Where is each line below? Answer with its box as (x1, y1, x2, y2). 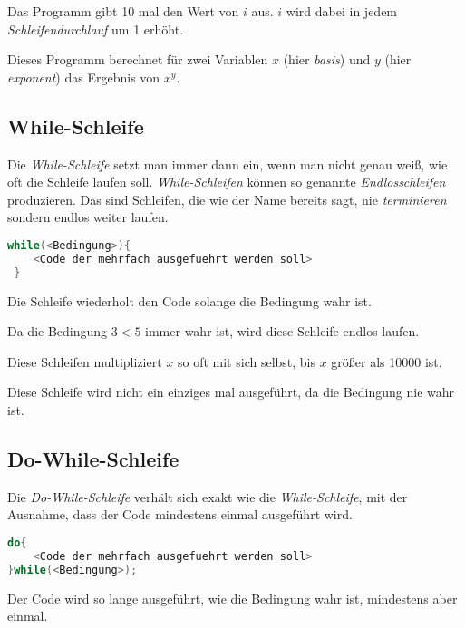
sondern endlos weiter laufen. (7, 208, 169, 227)
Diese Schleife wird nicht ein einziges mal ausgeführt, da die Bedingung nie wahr (7, 382, 455, 401)
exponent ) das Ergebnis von (7, 67, 160, 86)
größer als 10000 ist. (331, 352, 442, 371)
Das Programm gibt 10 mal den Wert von (7, 2, 239, 20)
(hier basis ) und (283, 50, 371, 69)
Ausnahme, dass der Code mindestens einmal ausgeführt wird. (7, 505, 353, 524)
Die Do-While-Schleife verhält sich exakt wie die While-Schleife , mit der (7, 487, 408, 506)
